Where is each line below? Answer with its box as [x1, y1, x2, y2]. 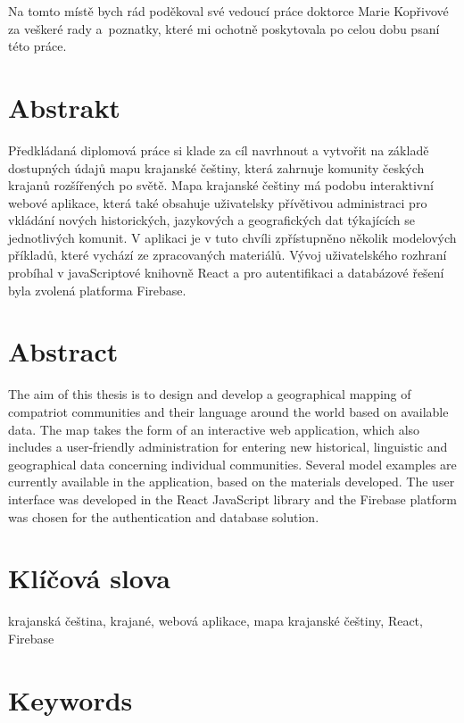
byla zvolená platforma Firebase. [8, 280, 186, 299]
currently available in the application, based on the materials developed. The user [8, 472, 455, 491]
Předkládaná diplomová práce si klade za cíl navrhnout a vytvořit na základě [8, 140, 429, 159]
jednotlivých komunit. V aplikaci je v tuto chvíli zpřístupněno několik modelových [8, 228, 457, 246]
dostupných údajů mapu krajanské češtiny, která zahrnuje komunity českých [8, 158, 425, 177]
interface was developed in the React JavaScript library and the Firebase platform [8, 489, 458, 508]
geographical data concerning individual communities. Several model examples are [8, 454, 457, 473]
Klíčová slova [8, 560, 170, 596]
